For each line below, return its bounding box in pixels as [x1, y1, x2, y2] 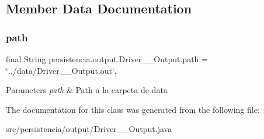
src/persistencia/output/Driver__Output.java [6, 123, 172, 135]
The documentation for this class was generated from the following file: [6, 103, 260, 115]
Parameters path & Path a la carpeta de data [6, 84, 168, 96]
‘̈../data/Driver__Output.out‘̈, [6, 64, 117, 76]
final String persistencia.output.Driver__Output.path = [6, 53, 208, 65]
